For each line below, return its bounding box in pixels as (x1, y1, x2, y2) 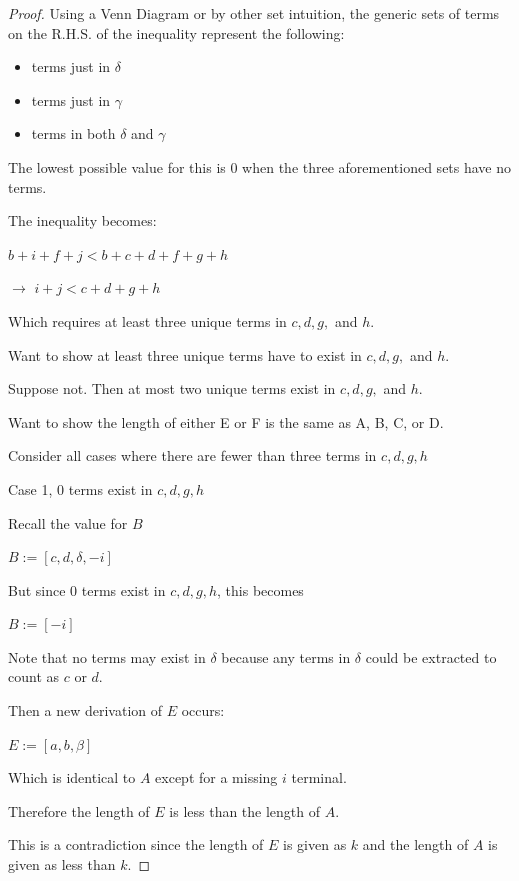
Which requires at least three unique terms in (8, 310, 287, 331)
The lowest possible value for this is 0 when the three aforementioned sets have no (8, 156, 512, 177)
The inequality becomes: (8, 210, 157, 231)
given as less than (8, 854, 116, 875)
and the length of (362, 834, 469, 855)
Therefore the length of (8, 800, 150, 821)
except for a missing (155, 767, 278, 788)
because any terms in (221, 646, 351, 667)
